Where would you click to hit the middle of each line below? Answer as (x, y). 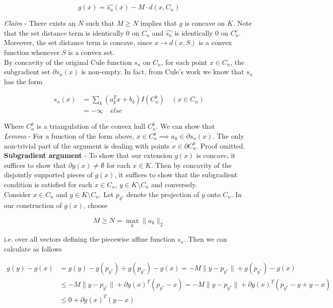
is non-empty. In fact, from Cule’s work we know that (163, 72)
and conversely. (174, 184)
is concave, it (216, 155)
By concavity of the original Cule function (68, 62)
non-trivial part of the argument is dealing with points (87, 145)
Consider (17, 194)
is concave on (205, 23)
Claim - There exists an (40, 23)
